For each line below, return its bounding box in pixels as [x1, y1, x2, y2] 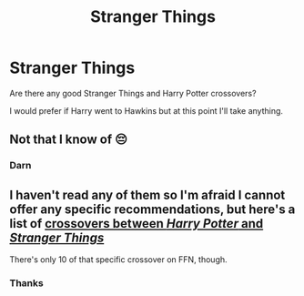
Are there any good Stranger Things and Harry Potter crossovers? [9, 87, 257, 98]
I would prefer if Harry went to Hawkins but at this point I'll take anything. [9, 105, 284, 116]
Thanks [9, 276, 44, 289]
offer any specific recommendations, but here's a [9, 201, 296, 217]
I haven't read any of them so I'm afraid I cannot [9, 187, 286, 202]
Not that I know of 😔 [9, 132, 127, 148]
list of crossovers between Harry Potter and [9, 216, 264, 231]
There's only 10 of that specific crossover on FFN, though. [9, 254, 228, 265]
